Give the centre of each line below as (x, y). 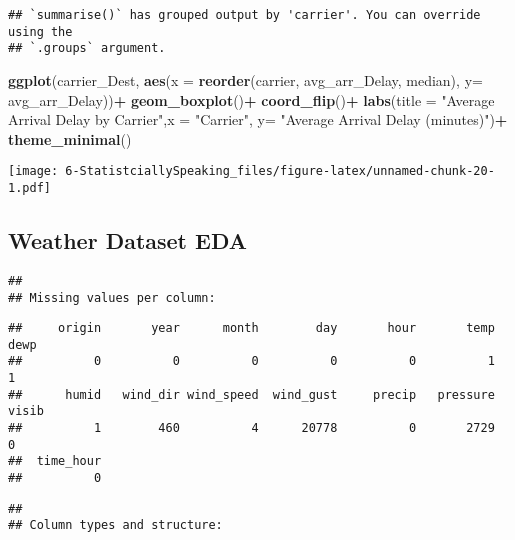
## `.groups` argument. (87, 48)
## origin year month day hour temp (251, 328)
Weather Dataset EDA (128, 240)
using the (40, 31)
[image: (33, 171)
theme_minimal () (70, 138)
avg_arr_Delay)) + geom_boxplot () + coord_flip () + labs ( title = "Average (251, 99)
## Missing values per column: (112, 297)
